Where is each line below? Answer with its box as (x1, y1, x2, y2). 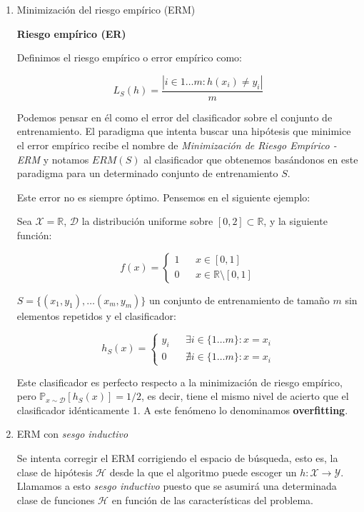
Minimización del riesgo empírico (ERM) (16, 2, 196, 16)
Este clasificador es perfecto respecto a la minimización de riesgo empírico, (16, 374, 343, 389)
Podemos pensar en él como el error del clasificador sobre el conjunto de (16, 109, 333, 124)
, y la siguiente (263, 214, 328, 229)
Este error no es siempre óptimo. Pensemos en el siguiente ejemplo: (16, 189, 310, 204)
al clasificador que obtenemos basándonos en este (143, 151, 358, 166)
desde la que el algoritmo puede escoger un (109, 464, 297, 479)
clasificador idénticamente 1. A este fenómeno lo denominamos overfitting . (16, 402, 348, 417)
